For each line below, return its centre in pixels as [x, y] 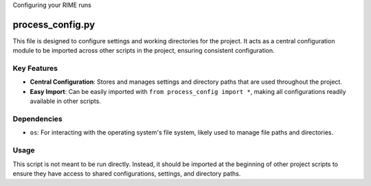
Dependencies [38, 119]
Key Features [35, 69]
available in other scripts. [65, 101]
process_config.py [54, 24]
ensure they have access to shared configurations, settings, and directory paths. [127, 173]
